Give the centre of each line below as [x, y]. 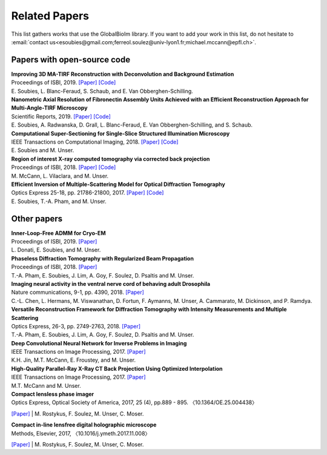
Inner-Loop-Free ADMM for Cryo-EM [58, 233]
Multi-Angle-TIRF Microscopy [49, 108]
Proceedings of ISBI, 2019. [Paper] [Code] [64, 82]
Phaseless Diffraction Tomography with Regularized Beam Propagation [102, 258]
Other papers [37, 218]
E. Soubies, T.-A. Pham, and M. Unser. [59, 201]
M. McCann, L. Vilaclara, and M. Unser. [60, 176]
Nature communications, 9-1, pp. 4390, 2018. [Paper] [78, 292]
